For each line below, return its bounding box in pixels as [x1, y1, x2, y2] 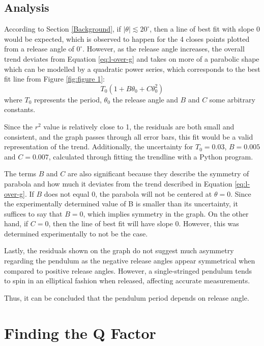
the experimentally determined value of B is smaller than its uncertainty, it [4, 198, 238, 209]
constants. [4, 104, 36, 115]
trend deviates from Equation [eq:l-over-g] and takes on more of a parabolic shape [4, 53, 259, 64]
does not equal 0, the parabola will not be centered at [44, 188, 212, 199]
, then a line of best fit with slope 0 [150, 23, 260, 34]
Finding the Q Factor [4, 322, 156, 343]
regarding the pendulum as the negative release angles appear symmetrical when [4, 255, 255, 266]
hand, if [4, 218, 28, 229]
